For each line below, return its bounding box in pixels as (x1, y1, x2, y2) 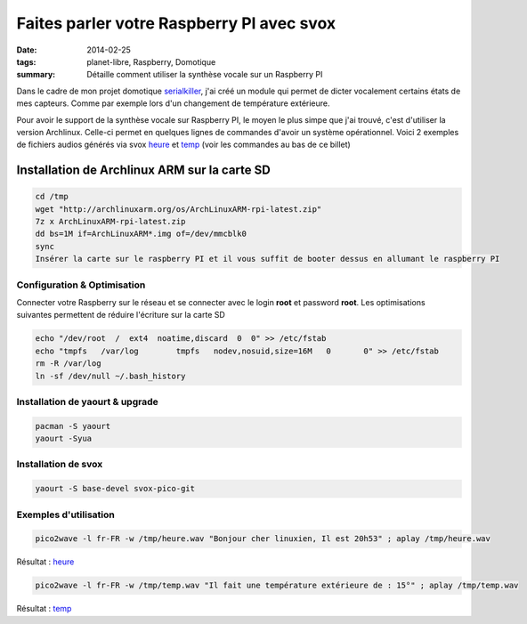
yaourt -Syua (35, 434, 93, 444)
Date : (16, 45, 37, 55)
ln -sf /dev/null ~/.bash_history (35, 370, 186, 381)
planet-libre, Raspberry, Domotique (86, 56, 216, 67)
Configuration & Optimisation (16, 279, 146, 291)
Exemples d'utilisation (16, 508, 115, 521)
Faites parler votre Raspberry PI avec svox (16, 13, 336, 33)
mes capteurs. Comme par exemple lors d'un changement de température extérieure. (16, 98, 330, 109)
